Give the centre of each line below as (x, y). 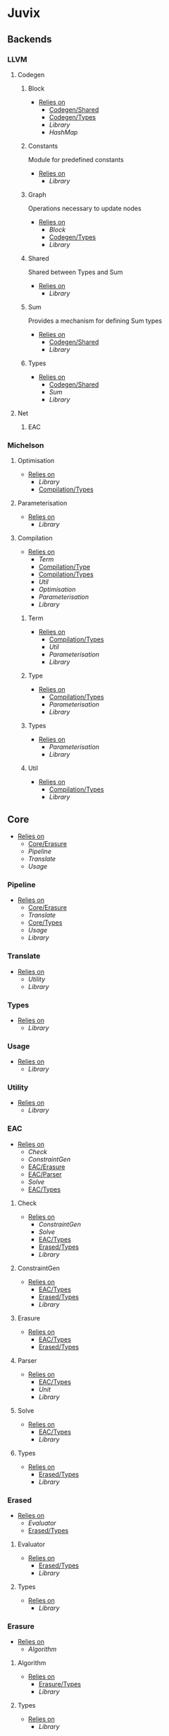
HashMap (63, 132)
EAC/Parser (45, 1174)
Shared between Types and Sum (75, 272)
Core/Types (45, 923)
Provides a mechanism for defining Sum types (95, 321)
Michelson (26, 445)
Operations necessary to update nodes (85, 208)
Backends (30, 39)
